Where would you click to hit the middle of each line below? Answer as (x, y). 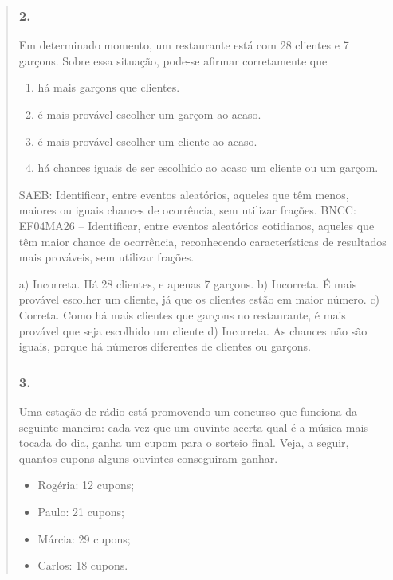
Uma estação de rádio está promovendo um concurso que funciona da (188, 411)
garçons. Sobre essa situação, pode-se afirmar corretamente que (173, 60)
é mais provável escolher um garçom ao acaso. (149, 114)
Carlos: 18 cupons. (83, 565)
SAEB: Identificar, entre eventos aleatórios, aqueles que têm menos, (184, 194)
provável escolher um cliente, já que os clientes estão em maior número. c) (199, 299)
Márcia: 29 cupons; (84, 538)
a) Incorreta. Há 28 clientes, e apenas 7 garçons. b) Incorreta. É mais (188, 283)
